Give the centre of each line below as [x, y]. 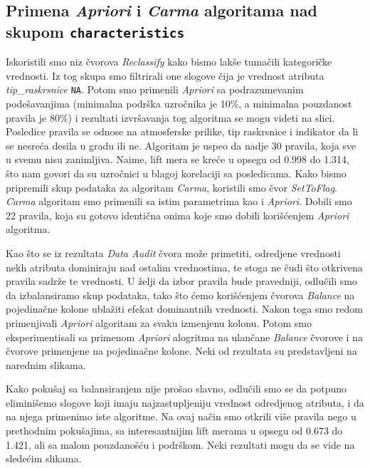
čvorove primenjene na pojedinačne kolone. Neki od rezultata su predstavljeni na [181, 351]
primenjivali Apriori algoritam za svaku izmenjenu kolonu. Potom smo [159, 322]
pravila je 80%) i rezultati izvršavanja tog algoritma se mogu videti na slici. [170, 117]
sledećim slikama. [44, 458]
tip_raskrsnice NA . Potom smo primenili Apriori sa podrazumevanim [155, 89]
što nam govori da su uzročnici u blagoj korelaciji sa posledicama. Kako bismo [176, 173]
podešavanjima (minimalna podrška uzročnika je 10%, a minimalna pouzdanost [179, 104]
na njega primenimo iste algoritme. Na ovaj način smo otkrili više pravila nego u [181, 416]
